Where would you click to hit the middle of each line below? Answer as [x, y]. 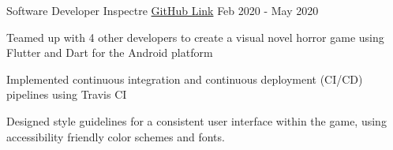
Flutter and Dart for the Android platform [110, 52]
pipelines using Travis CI [67, 94]
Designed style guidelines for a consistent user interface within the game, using [196, 120]
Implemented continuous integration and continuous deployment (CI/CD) [185, 79]
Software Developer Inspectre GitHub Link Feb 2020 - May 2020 [163, 10]
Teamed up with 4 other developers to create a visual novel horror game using [195, 37]
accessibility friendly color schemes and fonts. [116, 136]
